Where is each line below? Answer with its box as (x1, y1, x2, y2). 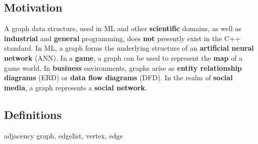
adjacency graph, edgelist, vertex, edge (4, 130, 123, 140)
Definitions (4, 106, 62, 122)
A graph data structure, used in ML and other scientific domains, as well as (4, 23, 241, 34)
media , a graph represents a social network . (4, 82, 147, 92)
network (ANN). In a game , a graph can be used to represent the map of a (4, 52, 243, 63)
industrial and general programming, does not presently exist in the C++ (4, 33, 240, 43)
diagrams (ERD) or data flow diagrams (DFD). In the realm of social (4, 72, 233, 83)
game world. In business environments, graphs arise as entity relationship (4, 62, 242, 73)
